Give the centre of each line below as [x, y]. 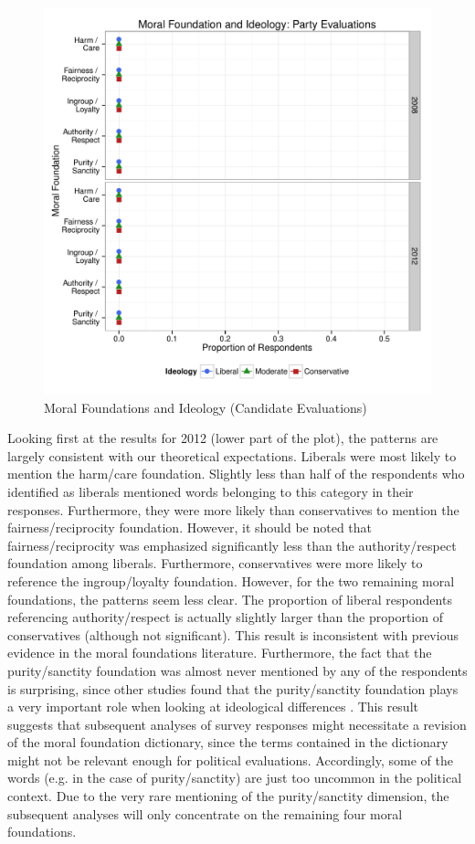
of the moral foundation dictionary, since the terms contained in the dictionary [228, 742]
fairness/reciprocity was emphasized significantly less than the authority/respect [232, 545]
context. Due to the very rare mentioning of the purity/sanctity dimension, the [228, 796]
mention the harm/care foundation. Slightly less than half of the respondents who [236, 474]
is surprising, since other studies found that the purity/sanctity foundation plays [233, 688]
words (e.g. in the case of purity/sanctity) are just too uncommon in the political [235, 778]
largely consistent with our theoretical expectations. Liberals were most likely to [232, 455]
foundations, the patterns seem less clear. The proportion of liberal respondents [230, 599]
